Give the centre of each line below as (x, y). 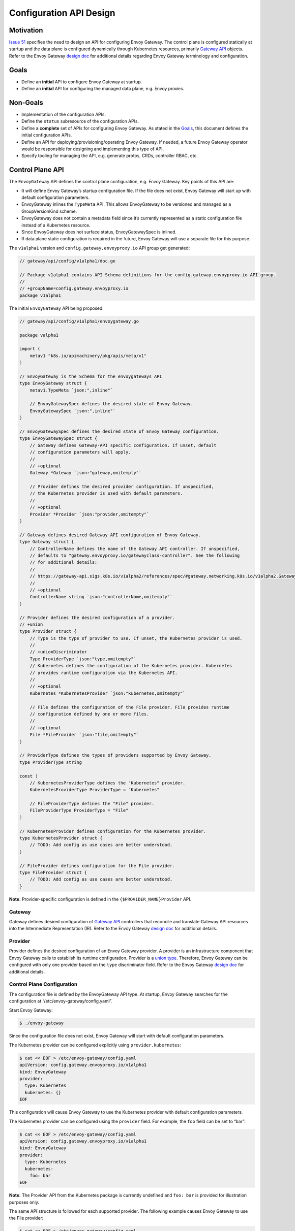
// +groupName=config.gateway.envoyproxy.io (74, 289)
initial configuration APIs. (47, 135)
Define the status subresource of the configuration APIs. (80, 121)
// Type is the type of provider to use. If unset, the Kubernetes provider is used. (136, 638)
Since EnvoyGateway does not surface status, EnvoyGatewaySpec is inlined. (99, 232)
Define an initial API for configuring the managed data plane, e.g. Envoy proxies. (103, 89)
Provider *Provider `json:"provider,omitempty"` (89, 514)
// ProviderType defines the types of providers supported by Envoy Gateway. (115, 755)
